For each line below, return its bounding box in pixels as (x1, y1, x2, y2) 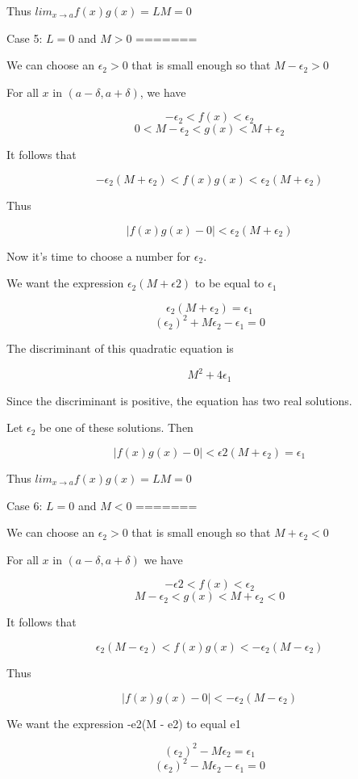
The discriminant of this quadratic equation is (6, 340, 234, 357)
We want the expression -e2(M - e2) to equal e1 (6, 714, 241, 731)
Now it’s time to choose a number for (6, 247, 191, 264)
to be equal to (194, 274, 264, 291)
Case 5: (6, 29, 43, 46)
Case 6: (6, 496, 43, 513)
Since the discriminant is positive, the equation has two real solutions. (6, 392, 352, 408)
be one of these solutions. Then (40, 419, 194, 436)
